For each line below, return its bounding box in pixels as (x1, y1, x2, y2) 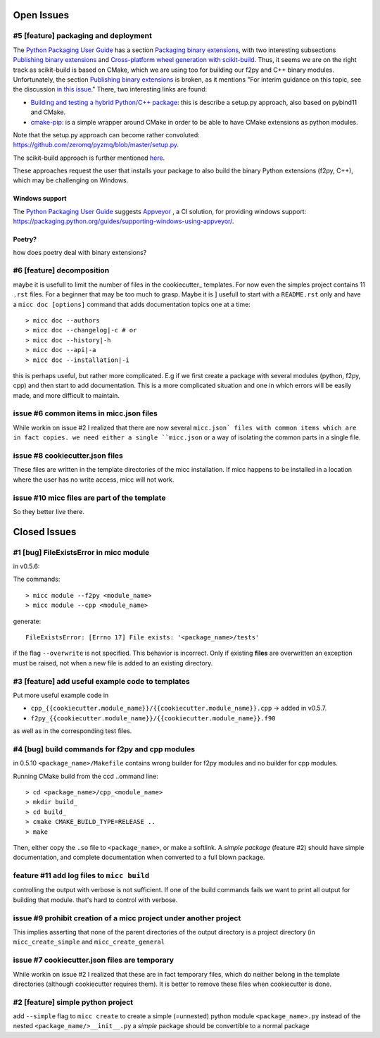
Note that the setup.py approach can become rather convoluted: (13, 130, 200, 139)
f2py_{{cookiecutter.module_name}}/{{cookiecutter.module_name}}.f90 (30, 714, 276, 722)
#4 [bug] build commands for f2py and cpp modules (13, 744, 196, 754)
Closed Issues (13, 525, 77, 538)
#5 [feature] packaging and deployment (13, 31, 153, 41)
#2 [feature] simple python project (13, 997, 134, 1007)
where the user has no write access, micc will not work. (13, 475, 175, 484)
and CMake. (30, 108, 66, 116)
